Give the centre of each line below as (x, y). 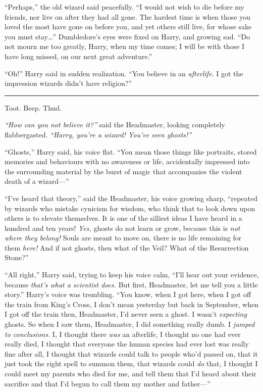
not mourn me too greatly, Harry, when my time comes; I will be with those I (125, 46)
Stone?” (17, 257)
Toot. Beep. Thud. (33, 107)
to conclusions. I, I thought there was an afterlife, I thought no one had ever (123, 334)
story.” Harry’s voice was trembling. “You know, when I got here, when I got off (128, 294)
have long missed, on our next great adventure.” (78, 56)
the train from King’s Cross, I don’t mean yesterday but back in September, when (131, 304)
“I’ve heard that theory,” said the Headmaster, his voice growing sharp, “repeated (131, 198)
